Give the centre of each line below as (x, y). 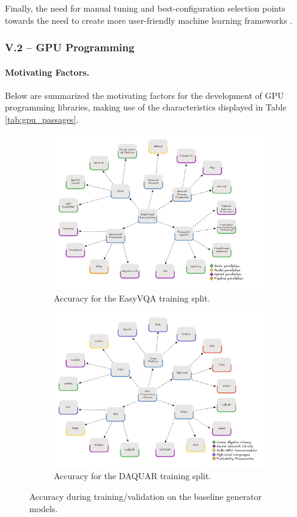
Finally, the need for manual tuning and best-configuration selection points (145, 8)
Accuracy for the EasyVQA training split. (132, 298)
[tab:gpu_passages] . (42, 119)
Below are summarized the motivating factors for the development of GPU (145, 95)
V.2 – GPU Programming (70, 47)
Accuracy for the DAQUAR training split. (133, 476)
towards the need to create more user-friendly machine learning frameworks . (149, 20)
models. (44, 508)
